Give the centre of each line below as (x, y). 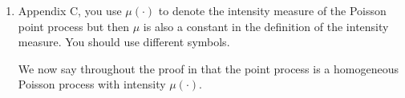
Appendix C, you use (70, 10)
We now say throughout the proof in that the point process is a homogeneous (208, 68)
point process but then (74, 26)
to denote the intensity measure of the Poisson (272, 10)
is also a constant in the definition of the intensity (266, 26)
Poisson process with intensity (92, 84)
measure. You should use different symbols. (124, 42)
